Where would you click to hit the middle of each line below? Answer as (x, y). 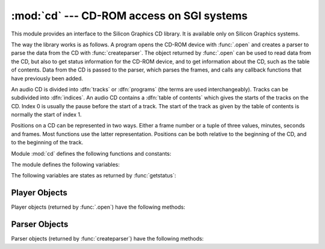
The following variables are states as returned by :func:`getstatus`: (94, 176)
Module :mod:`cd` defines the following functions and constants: (91, 153)
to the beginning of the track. (47, 143)
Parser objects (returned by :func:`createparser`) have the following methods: (107, 239)
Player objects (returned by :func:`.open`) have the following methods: (98, 207)
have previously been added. (47, 78)
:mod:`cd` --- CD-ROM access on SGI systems (129, 16)
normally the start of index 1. (46, 115)
